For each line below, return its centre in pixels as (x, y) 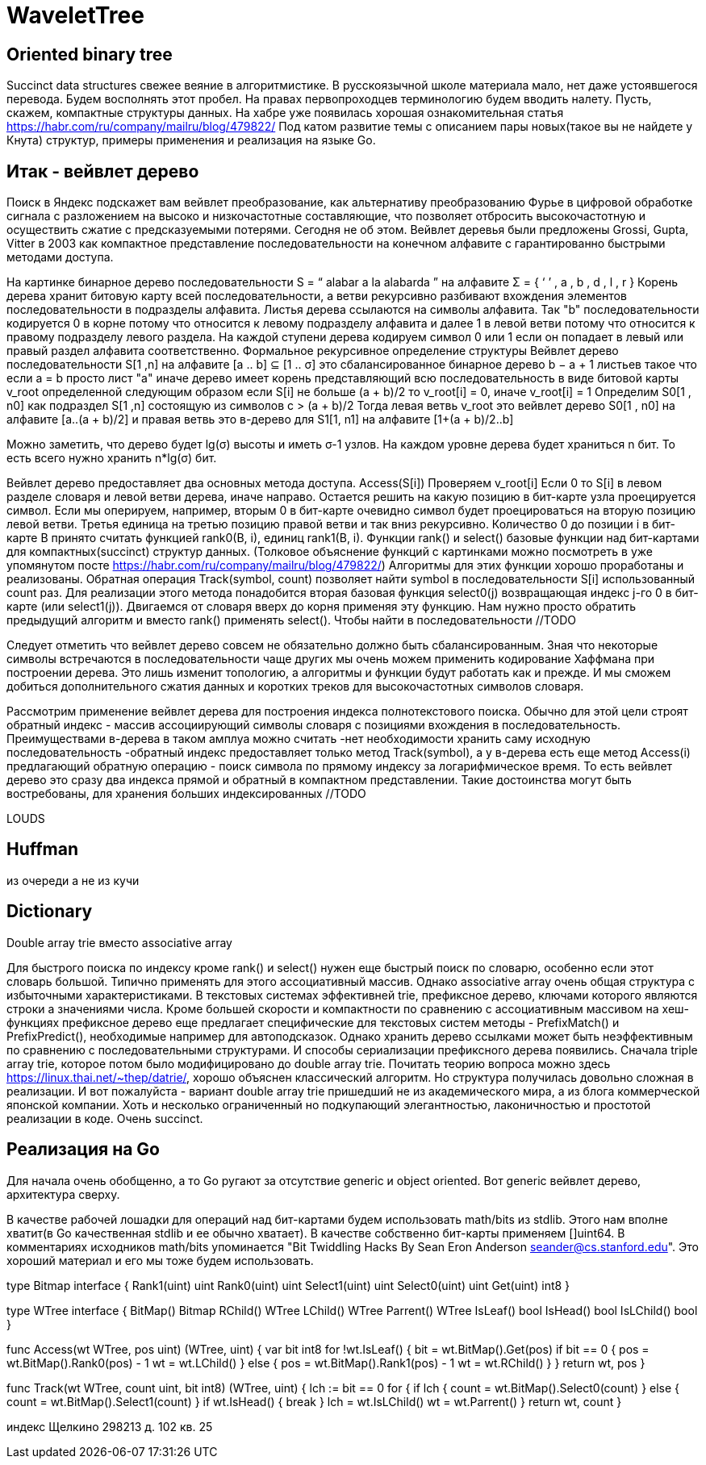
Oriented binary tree (90, 54)
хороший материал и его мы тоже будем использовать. (160, 1260)
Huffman (43, 849)
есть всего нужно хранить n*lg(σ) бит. (112, 458)
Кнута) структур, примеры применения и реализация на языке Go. (191, 140)
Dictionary (50, 912)
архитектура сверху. (63, 1194)
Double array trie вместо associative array (119, 942)
